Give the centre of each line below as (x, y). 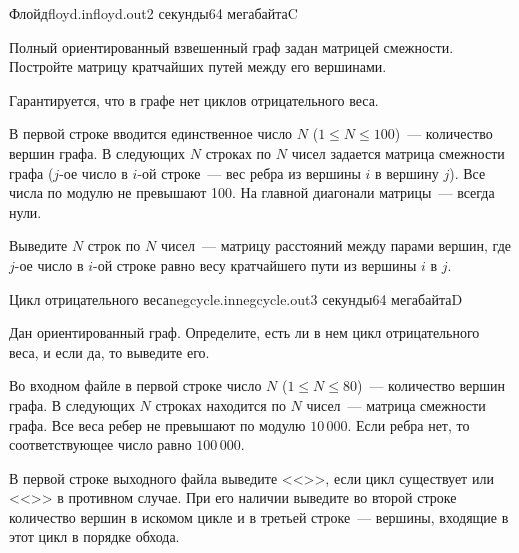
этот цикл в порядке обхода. (94, 536)
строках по (238, 152)
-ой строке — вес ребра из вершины (249, 172)
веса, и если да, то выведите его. (109, 351)
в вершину (406, 172)
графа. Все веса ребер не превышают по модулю (157, 424)
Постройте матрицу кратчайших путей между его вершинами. (198, 66)
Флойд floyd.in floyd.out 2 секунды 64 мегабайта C (153, 13)
